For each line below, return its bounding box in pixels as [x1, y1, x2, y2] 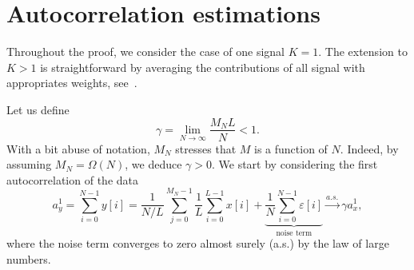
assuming [6, 156, 52, 173]
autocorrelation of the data [6, 171, 138, 188]
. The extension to [318, 43, 408, 60]
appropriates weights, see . [6, 74, 137, 91]
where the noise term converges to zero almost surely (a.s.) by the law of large [6, 235, 389, 252]
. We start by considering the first [212, 156, 378, 173]
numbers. [6, 250, 51, 267]
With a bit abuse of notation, [6, 140, 150, 157]
